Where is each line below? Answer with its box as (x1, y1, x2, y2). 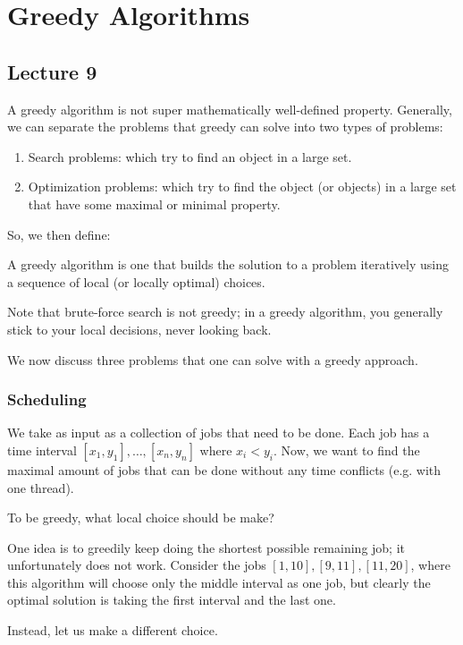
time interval (7, 440, 77, 459)
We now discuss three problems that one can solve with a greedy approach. (7, 350, 418, 369)
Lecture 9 (7, 57, 97, 85)
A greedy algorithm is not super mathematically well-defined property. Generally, (7, 99, 452, 118)
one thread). (7, 478, 74, 496)
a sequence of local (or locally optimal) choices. (7, 272, 265, 291)
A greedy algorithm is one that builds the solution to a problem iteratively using (7, 255, 449, 274)
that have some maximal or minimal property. (28, 194, 281, 213)
